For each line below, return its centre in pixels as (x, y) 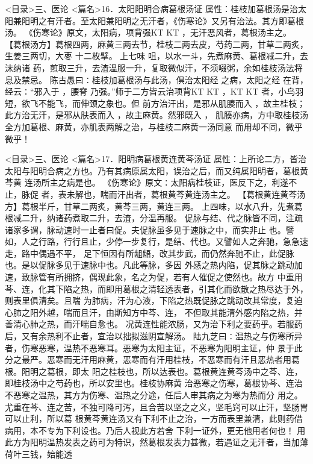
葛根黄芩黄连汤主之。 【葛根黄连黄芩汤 (228, 194)
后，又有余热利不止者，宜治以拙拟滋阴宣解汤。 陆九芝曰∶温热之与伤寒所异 (154, 336)
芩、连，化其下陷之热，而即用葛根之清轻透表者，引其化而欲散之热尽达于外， (156, 288)
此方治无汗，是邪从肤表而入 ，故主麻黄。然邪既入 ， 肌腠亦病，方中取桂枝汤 (156, 115)
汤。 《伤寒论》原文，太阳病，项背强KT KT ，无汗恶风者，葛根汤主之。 (148, 32)
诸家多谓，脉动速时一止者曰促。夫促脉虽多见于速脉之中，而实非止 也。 (145, 229)
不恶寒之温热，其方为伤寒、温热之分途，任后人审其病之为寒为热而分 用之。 (154, 395)
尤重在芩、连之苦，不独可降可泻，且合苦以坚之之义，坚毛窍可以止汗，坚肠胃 (156, 406)
